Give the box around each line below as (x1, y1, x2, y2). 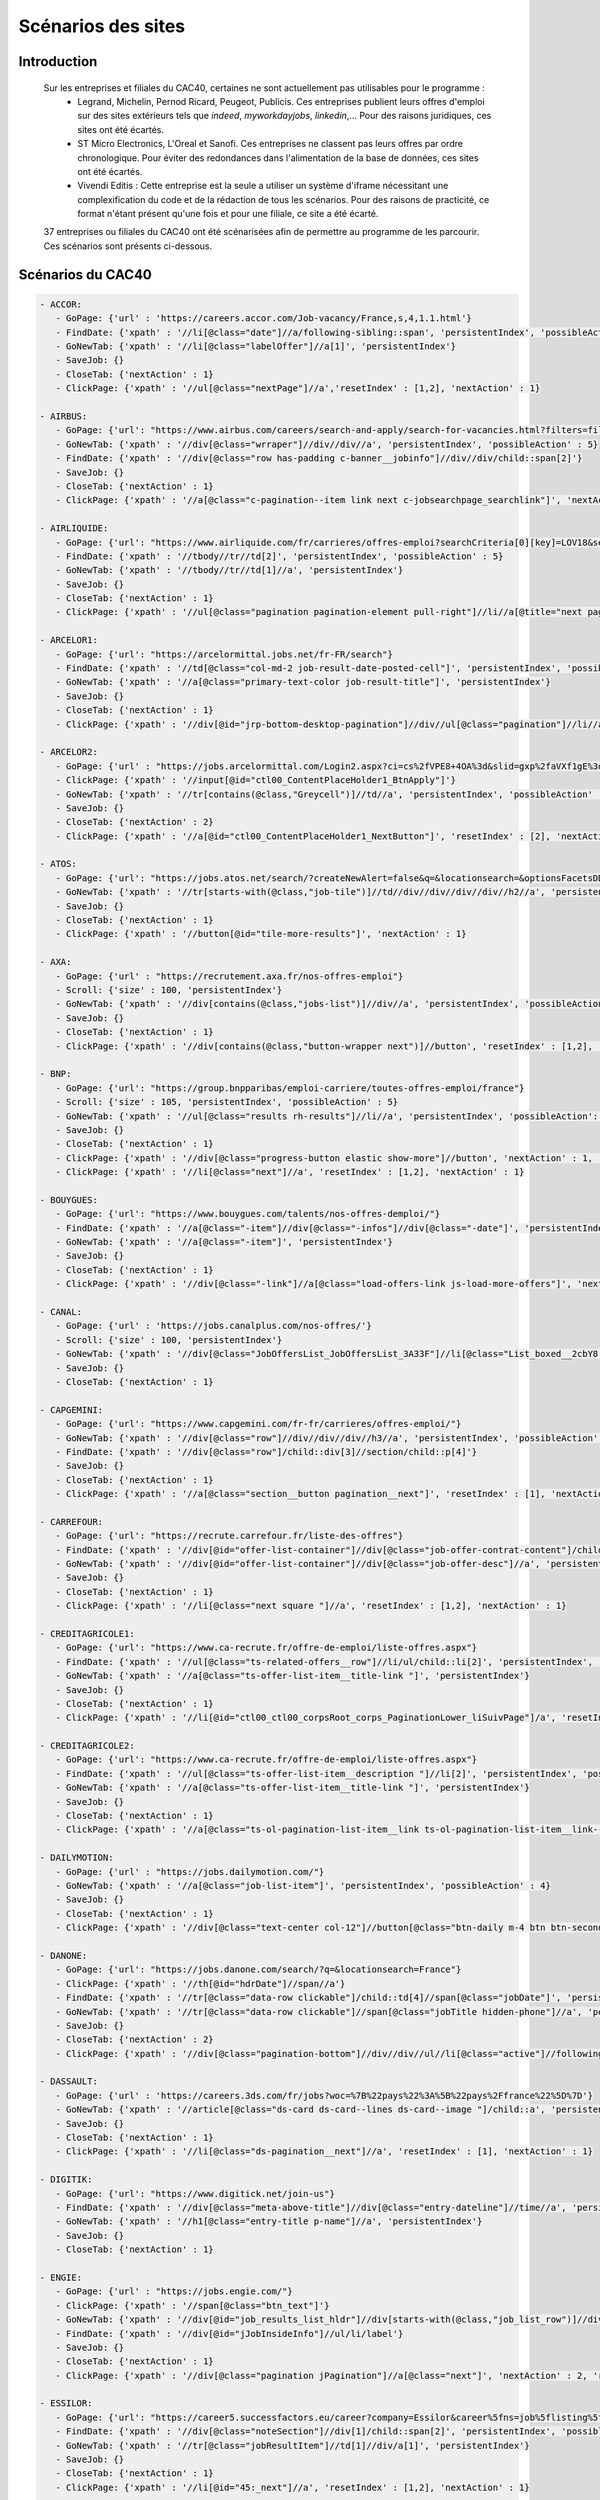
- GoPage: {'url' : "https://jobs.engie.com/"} (55, 2286, 294, 2297)
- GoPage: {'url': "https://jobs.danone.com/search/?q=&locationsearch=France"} (55, 1964, 462, 1975)
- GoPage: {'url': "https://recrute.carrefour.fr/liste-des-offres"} (55, 1530, 404, 1542)
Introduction (18, 53, 98, 70)
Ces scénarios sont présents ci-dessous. (43, 240, 213, 252)
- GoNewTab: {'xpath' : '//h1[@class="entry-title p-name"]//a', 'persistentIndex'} (55, 2216, 483, 2227)
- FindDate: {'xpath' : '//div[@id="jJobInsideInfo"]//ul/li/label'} (55, 2328, 404, 2339)
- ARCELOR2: (39, 746, 99, 758)
